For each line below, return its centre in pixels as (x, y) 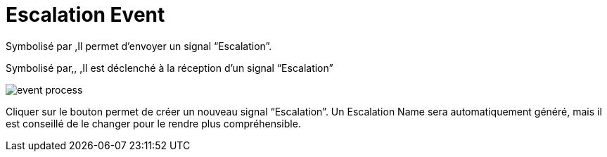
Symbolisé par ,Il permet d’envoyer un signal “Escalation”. (139, 46)
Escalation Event (85, 15)
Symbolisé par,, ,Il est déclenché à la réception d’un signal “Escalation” (170, 68)
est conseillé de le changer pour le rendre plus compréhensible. (153, 123)
